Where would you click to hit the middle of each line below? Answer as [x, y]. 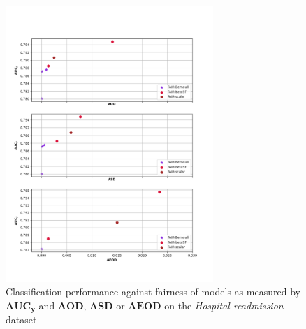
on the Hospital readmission [224, 305]
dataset [21, 320]
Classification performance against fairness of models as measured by [153, 292]
